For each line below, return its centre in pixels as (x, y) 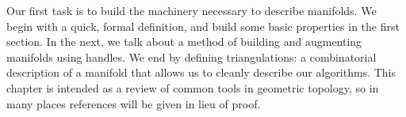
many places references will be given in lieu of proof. (134, 103)
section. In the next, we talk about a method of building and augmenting (184, 42)
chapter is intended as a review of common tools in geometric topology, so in (193, 87)
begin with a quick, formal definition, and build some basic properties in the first (203, 26)
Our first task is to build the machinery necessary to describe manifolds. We (192, 10)
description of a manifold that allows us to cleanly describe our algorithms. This (201, 72)
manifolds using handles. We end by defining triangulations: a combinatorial (192, 57)
